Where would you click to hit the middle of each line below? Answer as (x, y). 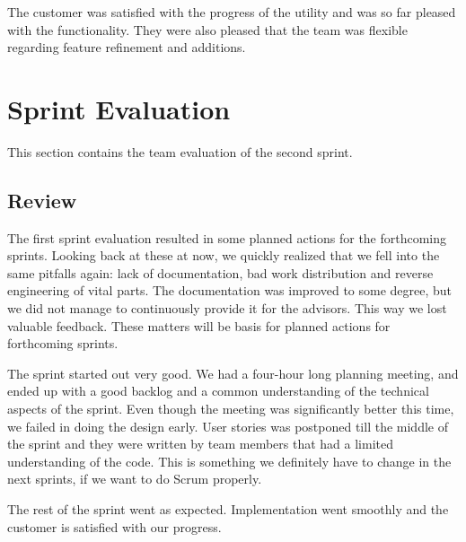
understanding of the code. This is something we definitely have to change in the (229, 461)
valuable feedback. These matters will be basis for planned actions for (199, 325)
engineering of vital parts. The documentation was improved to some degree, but (230, 290)
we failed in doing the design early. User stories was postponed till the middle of (228, 426)
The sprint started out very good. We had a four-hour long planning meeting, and (233, 373)
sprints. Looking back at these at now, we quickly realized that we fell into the (224, 255)
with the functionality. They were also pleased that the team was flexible (207, 29)
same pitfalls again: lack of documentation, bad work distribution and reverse (220, 272)
